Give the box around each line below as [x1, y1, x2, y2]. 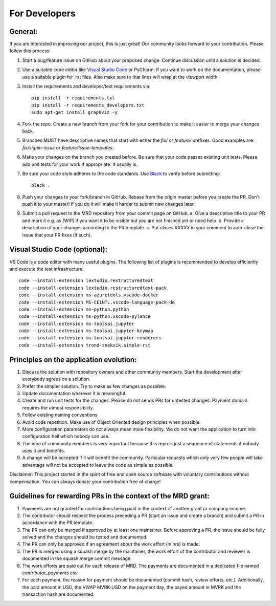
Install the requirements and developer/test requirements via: [22, 83, 151, 90]
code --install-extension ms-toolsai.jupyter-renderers [18, 335, 162, 341]
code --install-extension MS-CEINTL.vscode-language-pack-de [18, 299, 175, 305]
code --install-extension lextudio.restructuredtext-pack [18, 285, 167, 291]
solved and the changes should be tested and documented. [22, 534, 148, 540]
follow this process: [9, 48, 51, 54]
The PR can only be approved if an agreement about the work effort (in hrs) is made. [22, 541, 200, 547]
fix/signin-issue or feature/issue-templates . [22, 144, 114, 150]
